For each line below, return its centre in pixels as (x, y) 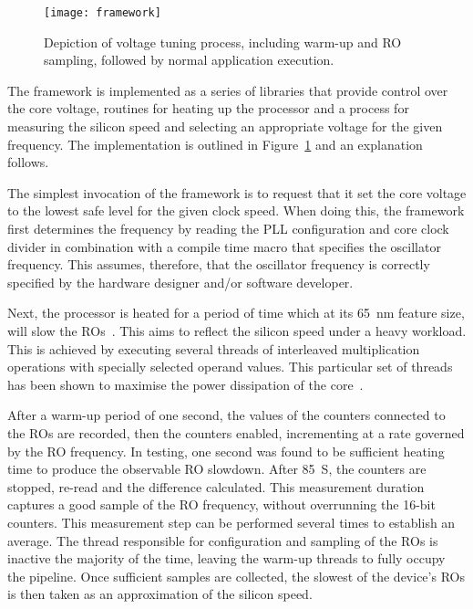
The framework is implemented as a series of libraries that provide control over (228, 90)
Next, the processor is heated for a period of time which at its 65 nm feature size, (236, 313)
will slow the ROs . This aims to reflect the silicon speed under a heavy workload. (237, 330)
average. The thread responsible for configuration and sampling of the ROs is (223, 540)
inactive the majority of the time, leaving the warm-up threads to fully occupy (226, 558)
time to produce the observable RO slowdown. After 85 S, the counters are (217, 469)
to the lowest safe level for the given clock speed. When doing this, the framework (236, 210)
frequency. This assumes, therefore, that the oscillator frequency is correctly (219, 264)
